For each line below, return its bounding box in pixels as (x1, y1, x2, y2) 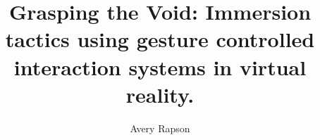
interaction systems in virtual (13, 52, 307, 81)
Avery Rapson (130, 120, 190, 135)
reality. (125, 79, 195, 108)
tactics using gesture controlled (5, 25, 315, 53)
